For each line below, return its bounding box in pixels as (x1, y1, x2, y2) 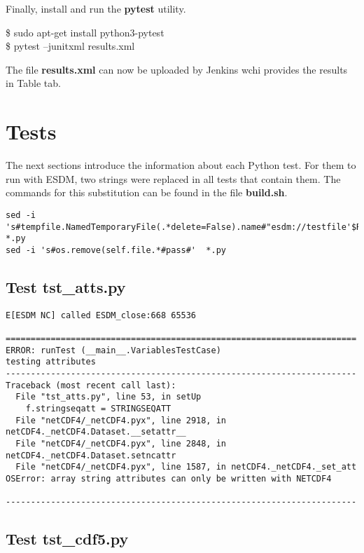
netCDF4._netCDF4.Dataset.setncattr (6, 450, 176, 460)
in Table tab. (6, 76, 61, 90)
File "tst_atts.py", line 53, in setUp (15, 392, 202, 402)
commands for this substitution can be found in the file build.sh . (6, 185, 288, 200)
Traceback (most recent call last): (6, 380, 176, 390)
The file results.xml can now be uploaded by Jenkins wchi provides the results (6, 62, 348, 76)
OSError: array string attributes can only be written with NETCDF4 (6, 473, 332, 484)
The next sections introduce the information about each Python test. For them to (6, 158, 356, 172)
